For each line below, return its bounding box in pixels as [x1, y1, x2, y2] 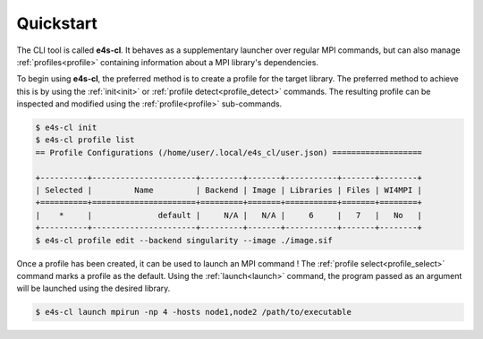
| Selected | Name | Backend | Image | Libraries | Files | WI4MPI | [35, 185, 422, 196]
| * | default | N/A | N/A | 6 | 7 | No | [35, 210, 422, 220]
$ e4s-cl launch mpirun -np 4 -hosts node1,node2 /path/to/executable [35, 307, 352, 318]
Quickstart [16, 13, 98, 33]
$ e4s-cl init [35, 123, 97, 133]
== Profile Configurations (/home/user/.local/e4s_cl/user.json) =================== [35, 148, 422, 157]
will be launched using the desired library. [16, 283, 171, 294]
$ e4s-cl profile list [35, 135, 135, 145]
